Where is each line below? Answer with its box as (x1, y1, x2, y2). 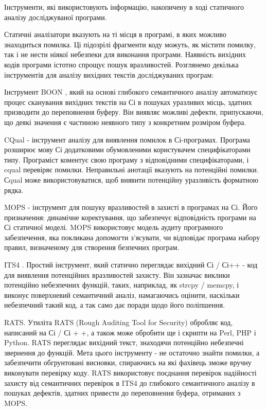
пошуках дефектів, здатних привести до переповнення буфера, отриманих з (4, 387, 241, 398)
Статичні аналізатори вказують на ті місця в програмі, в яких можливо (4, 29, 226, 40)
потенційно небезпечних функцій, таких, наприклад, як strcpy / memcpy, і (4, 279, 239, 290)
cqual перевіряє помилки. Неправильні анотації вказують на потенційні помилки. (4, 164, 259, 175)
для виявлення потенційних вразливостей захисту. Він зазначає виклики (4, 269, 230, 280)
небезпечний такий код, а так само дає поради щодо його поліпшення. (4, 299, 225, 310)
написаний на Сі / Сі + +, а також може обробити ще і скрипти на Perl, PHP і (4, 327, 256, 337)
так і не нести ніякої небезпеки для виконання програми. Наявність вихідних (4, 49, 246, 60)
